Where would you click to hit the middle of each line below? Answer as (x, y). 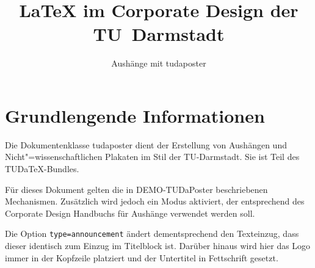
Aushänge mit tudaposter (159, 63)
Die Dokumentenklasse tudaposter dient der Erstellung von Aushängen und (146, 144)
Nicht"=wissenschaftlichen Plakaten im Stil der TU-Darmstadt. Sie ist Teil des (152, 157)
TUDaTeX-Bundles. (42, 169)
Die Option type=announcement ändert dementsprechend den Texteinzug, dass (152, 234)
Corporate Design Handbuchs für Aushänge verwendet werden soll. (130, 213)
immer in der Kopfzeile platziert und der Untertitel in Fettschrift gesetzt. (142, 257)
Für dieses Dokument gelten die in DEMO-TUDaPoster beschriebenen (136, 189)
